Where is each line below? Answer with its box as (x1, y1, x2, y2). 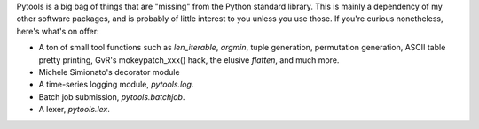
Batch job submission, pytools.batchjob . (38, 91, 185, 102)
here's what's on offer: (16, 26, 99, 36)
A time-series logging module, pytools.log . (38, 80, 194, 90)
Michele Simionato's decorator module (38, 66, 181, 77)
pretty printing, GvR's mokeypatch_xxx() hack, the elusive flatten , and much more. (38, 54, 340, 65)
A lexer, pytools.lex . (38, 104, 110, 115)
